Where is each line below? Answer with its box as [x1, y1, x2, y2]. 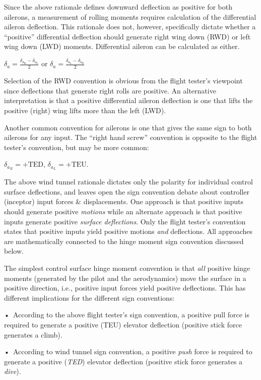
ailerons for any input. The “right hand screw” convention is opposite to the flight [4, 132, 257, 142]
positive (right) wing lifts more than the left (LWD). [4, 105, 166, 116]
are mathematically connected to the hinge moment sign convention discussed [4, 235, 244, 246]
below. [4, 246, 24, 256]
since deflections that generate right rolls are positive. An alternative [4, 85, 216, 96]
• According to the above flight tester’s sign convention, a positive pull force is [4, 309, 249, 320]
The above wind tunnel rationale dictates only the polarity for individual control [4, 176, 253, 187]
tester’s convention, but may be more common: [4, 141, 149, 152]
